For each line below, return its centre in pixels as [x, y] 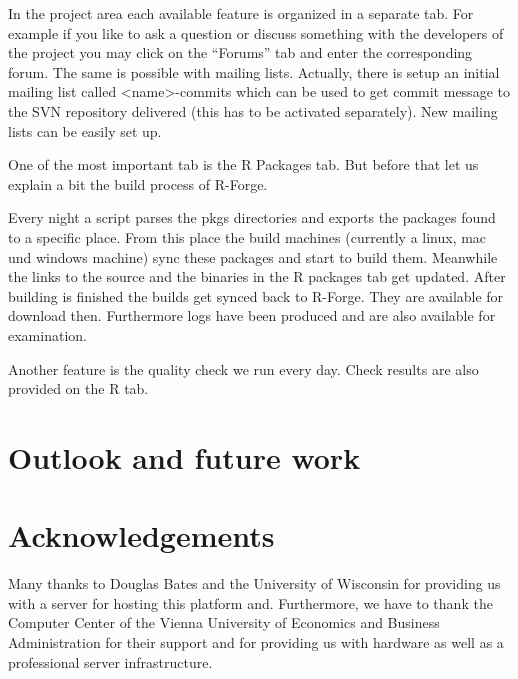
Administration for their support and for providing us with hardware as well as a [256, 641]
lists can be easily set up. [85, 130]
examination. [47, 334]
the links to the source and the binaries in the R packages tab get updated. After [257, 276]
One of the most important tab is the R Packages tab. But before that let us [243, 164]
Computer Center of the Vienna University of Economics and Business [224, 622]
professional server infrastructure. [110, 661]
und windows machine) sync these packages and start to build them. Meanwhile [253, 256]
